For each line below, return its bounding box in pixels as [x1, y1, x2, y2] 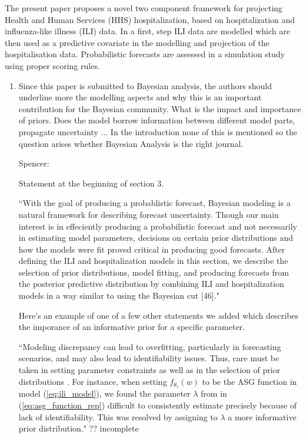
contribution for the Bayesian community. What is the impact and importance [18, 102, 301, 115]
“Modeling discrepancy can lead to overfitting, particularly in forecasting [18, 340, 281, 352]
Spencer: [18, 157, 49, 169]
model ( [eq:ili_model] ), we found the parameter [18, 387, 191, 400]
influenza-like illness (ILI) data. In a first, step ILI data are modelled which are [5, 25, 290, 37]
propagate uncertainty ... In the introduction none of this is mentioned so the [18, 125, 298, 138]
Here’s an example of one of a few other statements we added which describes [18, 309, 299, 321]
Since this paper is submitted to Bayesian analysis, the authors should [18, 79, 272, 91]
